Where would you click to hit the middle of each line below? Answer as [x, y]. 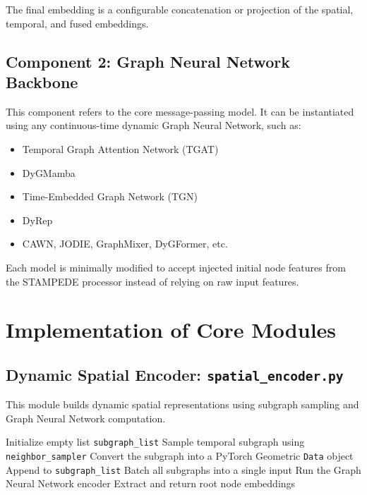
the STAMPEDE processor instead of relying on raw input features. [152, 281]
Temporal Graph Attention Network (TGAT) [120, 148]
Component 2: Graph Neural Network [148, 61]
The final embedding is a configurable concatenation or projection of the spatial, [180, 9]
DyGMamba [49, 172]
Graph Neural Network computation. [86, 418]
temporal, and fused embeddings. [77, 23]
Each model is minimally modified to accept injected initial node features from [176, 267]
